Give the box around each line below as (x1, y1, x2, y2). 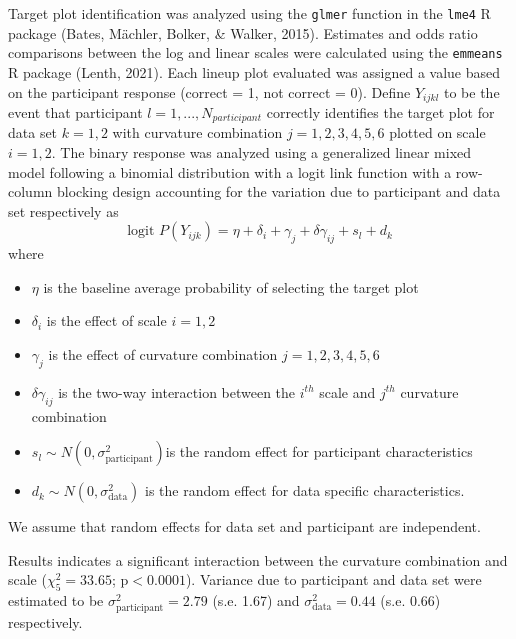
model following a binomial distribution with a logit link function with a (8, 161, 452, 182)
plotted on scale (389, 122, 486, 143)
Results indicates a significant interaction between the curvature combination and (8, 549, 508, 570)
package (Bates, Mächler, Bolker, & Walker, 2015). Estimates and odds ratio (8, 22, 478, 43)
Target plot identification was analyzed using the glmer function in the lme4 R (8, 3, 491, 23)
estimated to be (8, 590, 104, 611)
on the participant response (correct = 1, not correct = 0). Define (8, 81, 411, 102)
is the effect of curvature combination (48, 343, 278, 364)
